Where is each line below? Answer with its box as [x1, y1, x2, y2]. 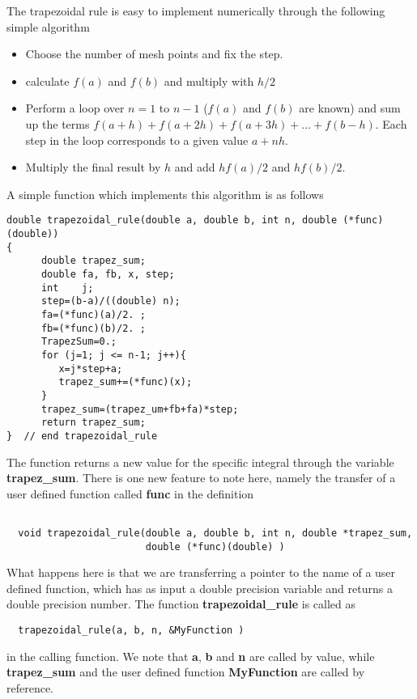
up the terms [25, 115, 90, 132]
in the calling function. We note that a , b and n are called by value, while [6, 647, 375, 664]
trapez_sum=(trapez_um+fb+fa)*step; [40, 403, 239, 415]
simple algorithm [6, 18, 90, 35]
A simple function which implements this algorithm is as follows [6, 185, 324, 202]
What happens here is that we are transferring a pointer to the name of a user [6, 564, 396, 581]
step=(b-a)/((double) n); [40, 295, 181, 307]
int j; [40, 282, 94, 294]
